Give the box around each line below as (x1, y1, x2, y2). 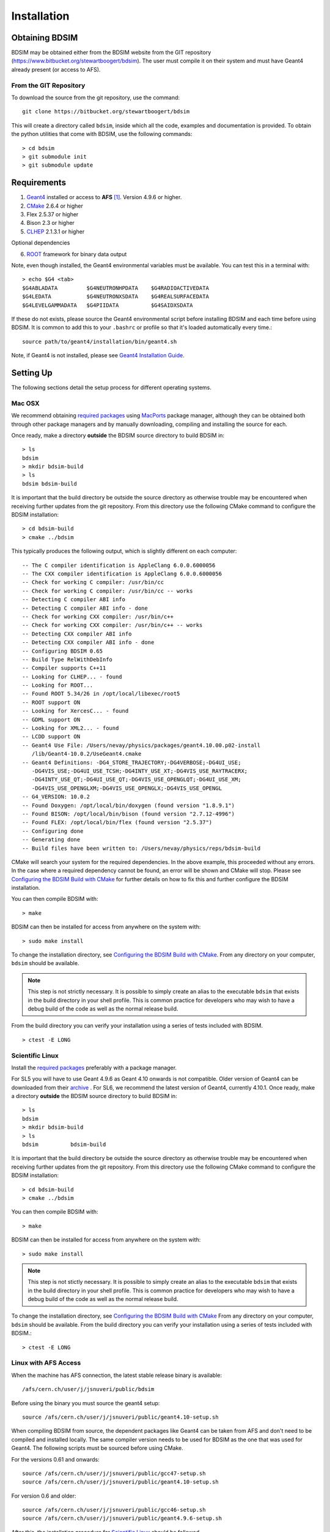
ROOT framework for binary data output (26, 250, 127, 257)
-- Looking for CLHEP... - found (22, 673, 122, 680)
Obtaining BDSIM (11, 32, 78, 43)
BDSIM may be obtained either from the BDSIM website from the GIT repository (11, 49, 211, 56)
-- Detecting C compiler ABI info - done (22, 604, 148, 612)
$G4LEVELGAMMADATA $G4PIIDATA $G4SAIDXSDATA (22, 301, 193, 309)
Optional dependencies (11, 239, 70, 246)
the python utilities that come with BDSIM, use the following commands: (11, 131, 193, 138)
